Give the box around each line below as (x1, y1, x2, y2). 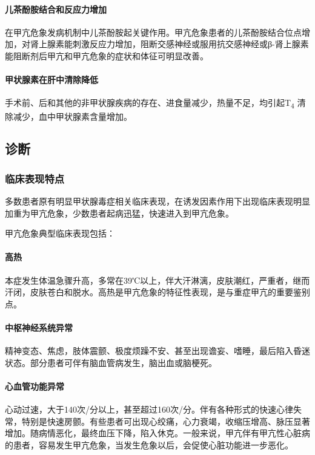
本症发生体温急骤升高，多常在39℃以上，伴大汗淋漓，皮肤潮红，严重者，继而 (5, 273, 310, 286)
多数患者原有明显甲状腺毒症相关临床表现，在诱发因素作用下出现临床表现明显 (5, 195, 310, 208)
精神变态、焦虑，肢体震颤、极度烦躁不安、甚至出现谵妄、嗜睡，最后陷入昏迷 (5, 344, 310, 357)
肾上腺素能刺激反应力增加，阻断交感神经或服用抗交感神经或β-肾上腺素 (30, 38, 309, 50)
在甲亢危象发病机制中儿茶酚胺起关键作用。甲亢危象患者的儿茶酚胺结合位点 (5, 25, 302, 38)
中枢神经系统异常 (5, 321, 73, 334)
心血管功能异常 (5, 380, 64, 393)
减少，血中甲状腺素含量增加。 (13, 110, 132, 122)
